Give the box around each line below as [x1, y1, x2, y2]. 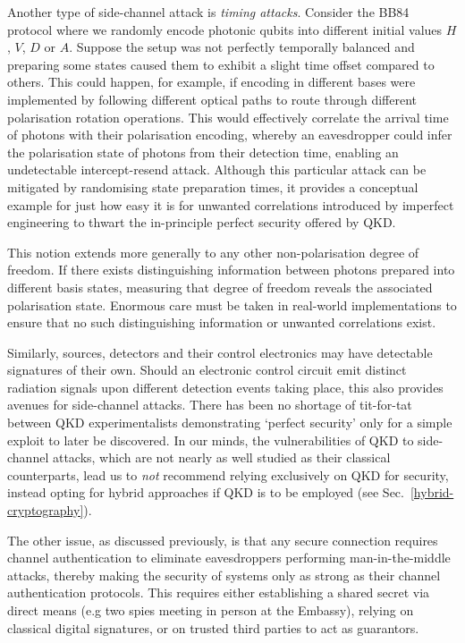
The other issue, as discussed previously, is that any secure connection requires [7, 530, 438, 549]
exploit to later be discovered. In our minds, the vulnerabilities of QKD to [7, 430, 414, 449]
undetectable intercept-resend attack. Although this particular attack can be [7, 160, 427, 179]
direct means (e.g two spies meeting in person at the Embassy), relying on [7, 601, 414, 619]
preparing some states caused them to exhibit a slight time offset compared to [7, 55, 435, 73]
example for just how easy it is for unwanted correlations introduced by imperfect [7, 195, 454, 214]
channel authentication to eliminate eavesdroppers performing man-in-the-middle [7, 548, 451, 567]
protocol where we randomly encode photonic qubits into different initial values [7, 20, 443, 38]
